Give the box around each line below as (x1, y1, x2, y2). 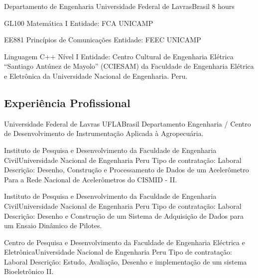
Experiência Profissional (4, 95, 130, 110)
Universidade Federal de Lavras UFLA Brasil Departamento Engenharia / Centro (4, 118, 251, 129)
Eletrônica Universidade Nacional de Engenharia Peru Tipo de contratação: (4, 247, 232, 257)
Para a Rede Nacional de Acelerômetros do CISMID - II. (4, 174, 177, 184)
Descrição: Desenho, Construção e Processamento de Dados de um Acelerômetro (4, 164, 249, 175)
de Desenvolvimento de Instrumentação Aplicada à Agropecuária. (4, 128, 204, 139)
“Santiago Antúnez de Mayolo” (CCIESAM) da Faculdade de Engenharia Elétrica (4, 61, 254, 71)
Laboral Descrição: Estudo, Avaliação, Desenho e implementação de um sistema (4, 256, 247, 267)
